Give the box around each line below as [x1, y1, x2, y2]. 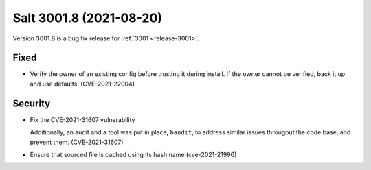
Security [12, 97, 51, 109]
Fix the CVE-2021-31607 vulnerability [30, 115, 135, 123]
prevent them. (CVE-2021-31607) [30, 138, 124, 146]
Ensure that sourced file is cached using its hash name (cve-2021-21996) [30, 150, 237, 158]
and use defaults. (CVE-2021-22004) [30, 80, 135, 88]
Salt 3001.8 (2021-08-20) [12, 10, 163, 25]
